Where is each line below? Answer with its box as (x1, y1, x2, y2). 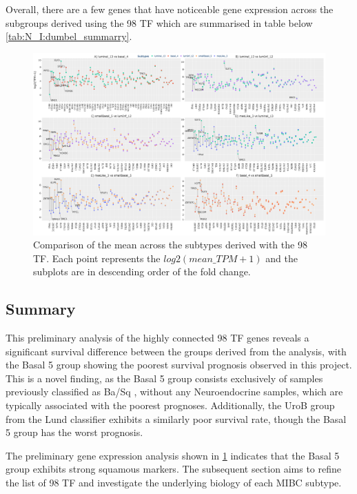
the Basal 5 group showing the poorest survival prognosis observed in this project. (6, 357, 352, 372)
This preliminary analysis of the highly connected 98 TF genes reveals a (6, 330, 309, 345)
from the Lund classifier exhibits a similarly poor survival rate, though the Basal (6, 411, 347, 426)
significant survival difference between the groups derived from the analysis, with (6, 344, 347, 358)
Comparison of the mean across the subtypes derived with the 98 (33, 237, 307, 252)
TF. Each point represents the (33, 250, 161, 265)
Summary (6, 298, 76, 319)
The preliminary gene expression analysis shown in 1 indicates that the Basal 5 (6, 448, 340, 462)
